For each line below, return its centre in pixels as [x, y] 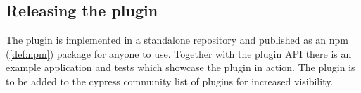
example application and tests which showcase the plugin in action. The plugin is [180, 67]
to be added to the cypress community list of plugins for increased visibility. [170, 81]
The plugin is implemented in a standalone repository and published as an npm [177, 40]
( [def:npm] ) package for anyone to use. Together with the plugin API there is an [179, 53]
